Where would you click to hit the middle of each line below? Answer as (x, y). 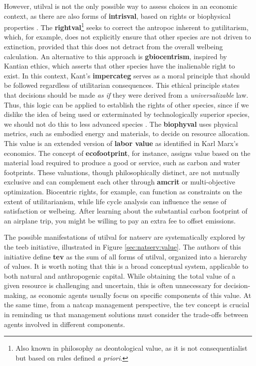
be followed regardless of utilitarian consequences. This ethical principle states (122, 85)
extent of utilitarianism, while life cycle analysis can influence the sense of (115, 201)
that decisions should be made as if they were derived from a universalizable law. (126, 95)
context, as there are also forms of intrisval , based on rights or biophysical (117, 16)
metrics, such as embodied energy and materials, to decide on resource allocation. (127, 133)
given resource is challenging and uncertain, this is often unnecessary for (113, 285)
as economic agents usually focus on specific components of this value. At (141, 295)
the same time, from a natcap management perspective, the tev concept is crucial (127, 305)
